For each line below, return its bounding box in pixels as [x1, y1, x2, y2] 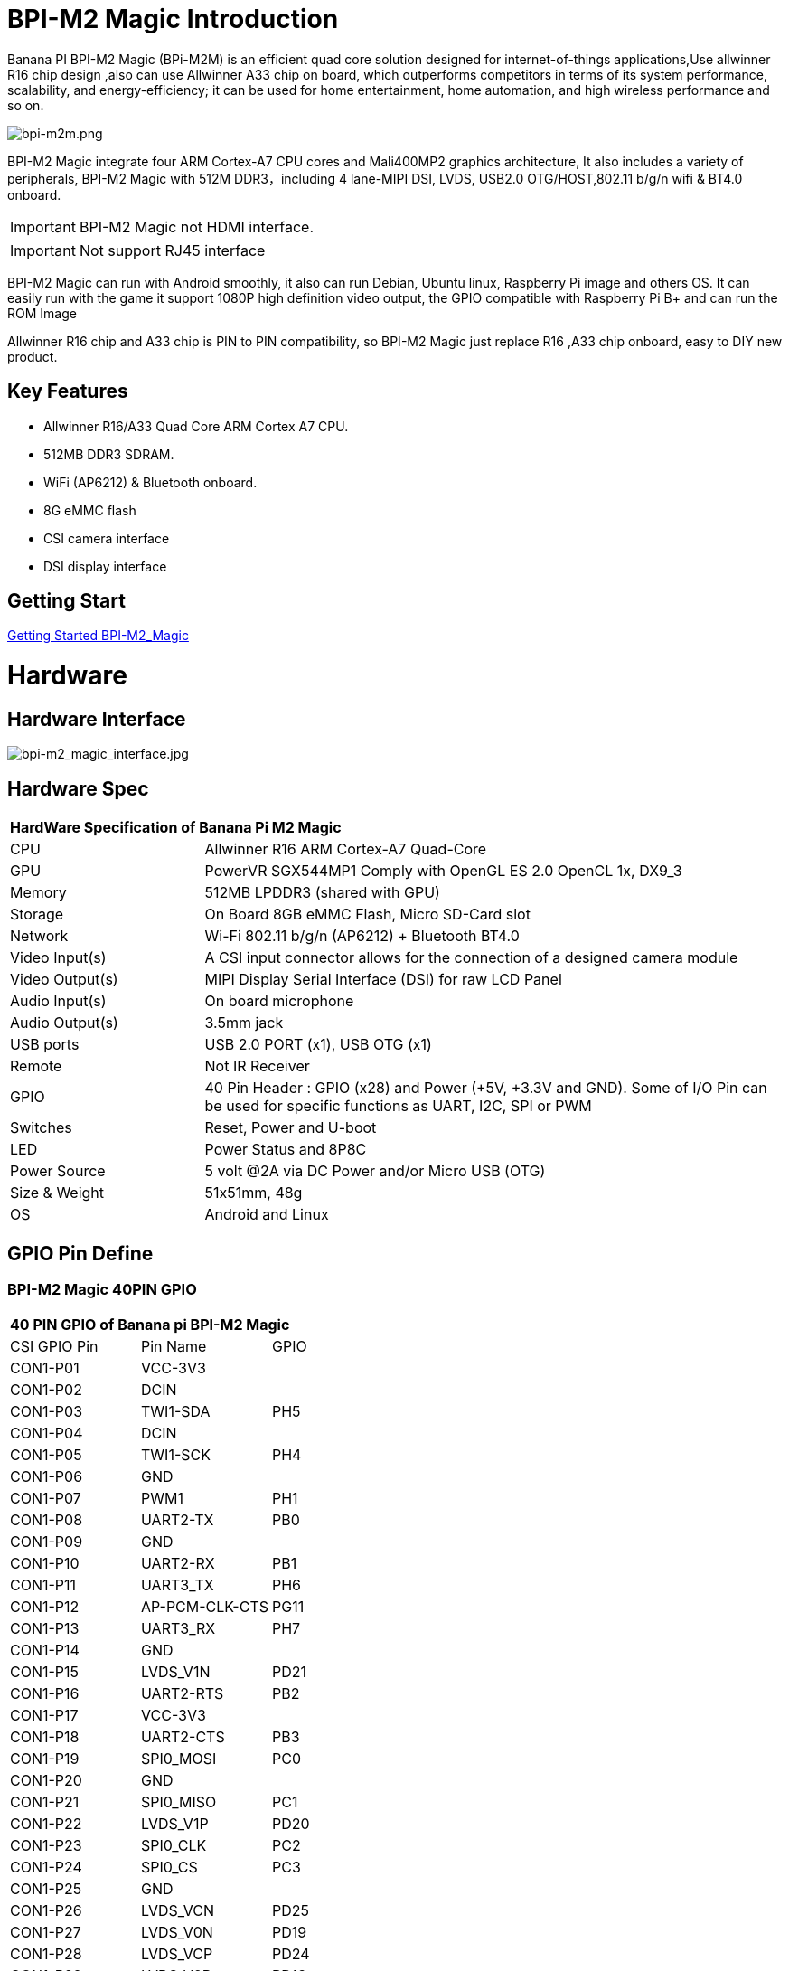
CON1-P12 [10, 1598, 80, 1617]
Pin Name [141, 1337, 207, 1356]
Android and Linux [204, 1205, 329, 1224]
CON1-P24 [10, 1858, 82, 1877]
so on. [7, 97, 44, 113]
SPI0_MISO [141, 1793, 217, 1812]
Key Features [7, 380, 128, 403]
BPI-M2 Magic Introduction [7, 4, 339, 34]
